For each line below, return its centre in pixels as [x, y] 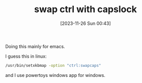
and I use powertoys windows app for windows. [55, 75]
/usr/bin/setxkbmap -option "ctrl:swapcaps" [53, 65]
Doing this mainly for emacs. [35, 46]
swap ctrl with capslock [86, 9]
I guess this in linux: [26, 56]
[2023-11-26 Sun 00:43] [86, 23]
